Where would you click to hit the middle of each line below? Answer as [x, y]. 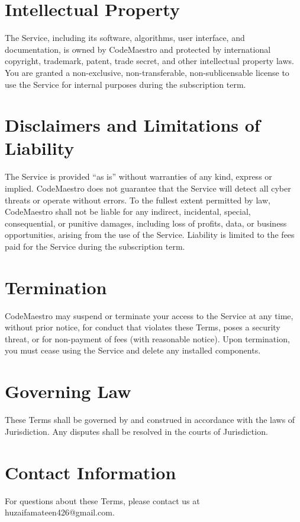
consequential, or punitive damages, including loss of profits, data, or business [146, 223]
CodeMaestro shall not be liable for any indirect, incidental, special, [128, 211]
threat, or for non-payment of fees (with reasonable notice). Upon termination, [147, 338]
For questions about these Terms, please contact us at [102, 500]
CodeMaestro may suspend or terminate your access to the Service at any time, [149, 315]
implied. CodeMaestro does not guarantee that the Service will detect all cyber [148, 188]
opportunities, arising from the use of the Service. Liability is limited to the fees [150, 235]
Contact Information [91, 472]
